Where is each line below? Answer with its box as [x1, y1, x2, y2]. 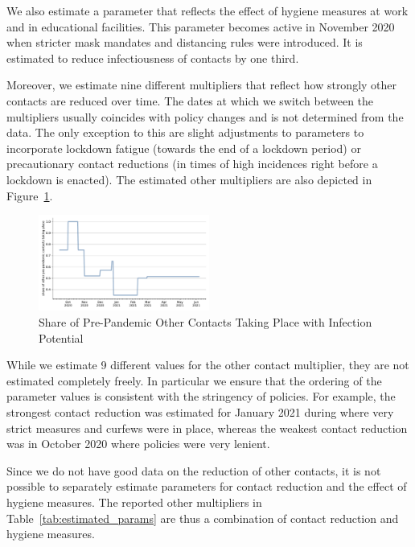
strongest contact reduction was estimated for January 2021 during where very [6, 403, 394, 420]
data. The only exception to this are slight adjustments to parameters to [6, 124, 364, 141]
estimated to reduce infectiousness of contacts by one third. [6, 49, 299, 66]
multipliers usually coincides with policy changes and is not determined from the [6, 108, 404, 125]
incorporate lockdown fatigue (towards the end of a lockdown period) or [6, 139, 361, 156]
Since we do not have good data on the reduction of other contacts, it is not [6, 462, 381, 479]
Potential [39, 329, 84, 346]
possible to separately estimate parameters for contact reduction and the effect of [6, 478, 407, 495]
